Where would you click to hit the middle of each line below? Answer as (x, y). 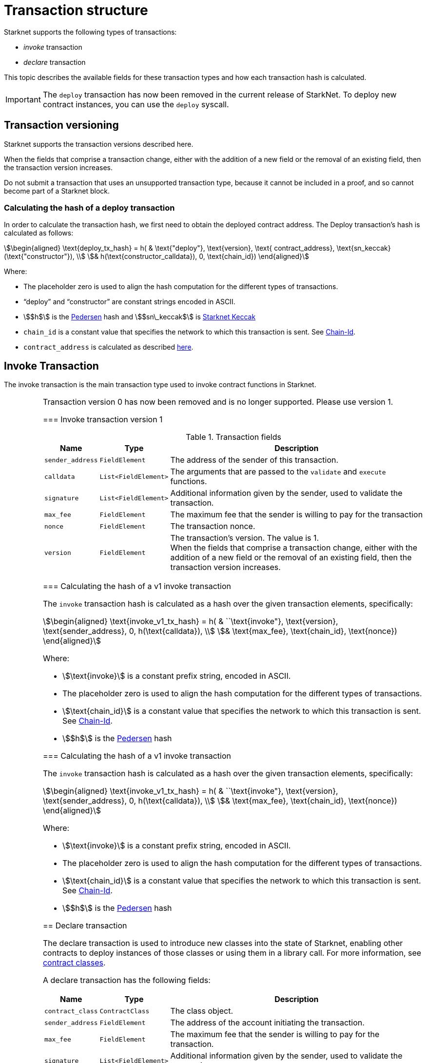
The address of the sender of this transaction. (254, 460)
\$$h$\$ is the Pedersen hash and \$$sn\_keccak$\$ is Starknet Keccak (140, 317)
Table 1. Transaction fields (233, 437)
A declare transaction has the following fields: (126, 980)
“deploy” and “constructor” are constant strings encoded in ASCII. (129, 302)
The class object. (202, 1011)
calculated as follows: (39, 233)
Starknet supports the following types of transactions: (90, 32)
